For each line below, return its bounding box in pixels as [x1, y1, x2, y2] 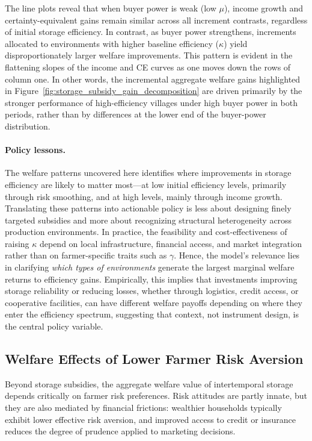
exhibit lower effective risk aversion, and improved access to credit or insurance [5, 413, 296, 425]
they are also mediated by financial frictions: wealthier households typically [5, 401, 282, 414]
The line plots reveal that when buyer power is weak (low [5, 2, 216, 14]
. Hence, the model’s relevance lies [174, 249, 300, 261]
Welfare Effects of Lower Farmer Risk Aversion [5, 349, 304, 368]
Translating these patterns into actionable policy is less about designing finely [5, 202, 292, 214]
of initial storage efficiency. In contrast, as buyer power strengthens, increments [5, 25, 296, 38]
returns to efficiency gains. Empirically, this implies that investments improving [5, 272, 298, 285]
